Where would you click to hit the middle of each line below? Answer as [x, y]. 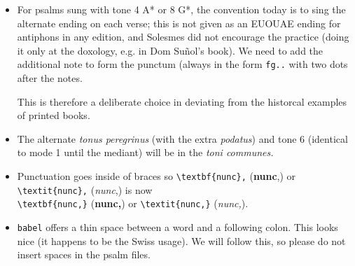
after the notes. [50, 78]
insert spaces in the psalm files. [84, 254]
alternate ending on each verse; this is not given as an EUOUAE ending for [179, 23]
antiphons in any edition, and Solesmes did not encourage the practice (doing [183, 37]
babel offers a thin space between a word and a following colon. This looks [177, 226]
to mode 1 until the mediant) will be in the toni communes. [145, 152]
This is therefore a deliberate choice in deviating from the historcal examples [182, 101]
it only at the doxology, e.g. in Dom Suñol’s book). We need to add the [170, 50]
